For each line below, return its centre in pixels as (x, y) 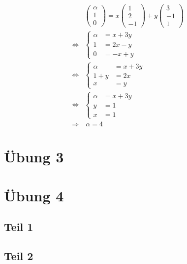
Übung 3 (34, 157)
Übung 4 (34, 195)
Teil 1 (19, 227)
